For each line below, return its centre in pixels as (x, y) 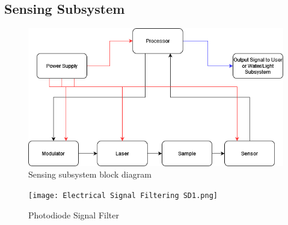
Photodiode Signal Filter (74, 214)
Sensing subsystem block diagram (90, 174)
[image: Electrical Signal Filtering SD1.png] (123, 196)
